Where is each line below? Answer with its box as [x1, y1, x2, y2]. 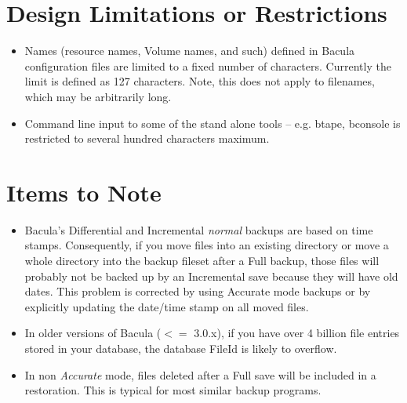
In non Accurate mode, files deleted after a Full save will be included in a [24, 366, 376, 383]
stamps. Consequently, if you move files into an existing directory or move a [24, 237, 389, 253]
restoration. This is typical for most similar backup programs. [24, 382, 322, 398]
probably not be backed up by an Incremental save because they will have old [24, 267, 398, 284]
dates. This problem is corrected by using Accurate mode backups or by [24, 283, 371, 300]
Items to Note [6, 176, 162, 208]
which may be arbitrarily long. [24, 88, 172, 104]
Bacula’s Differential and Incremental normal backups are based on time [24, 221, 373, 238]
